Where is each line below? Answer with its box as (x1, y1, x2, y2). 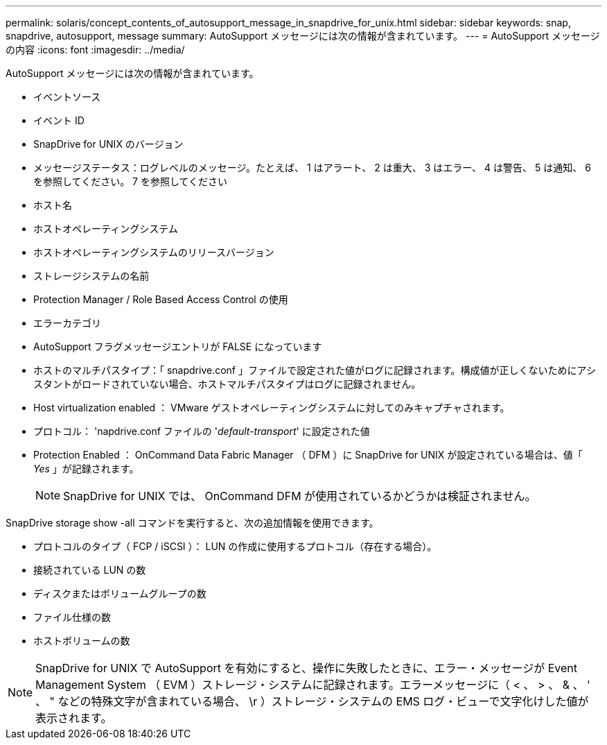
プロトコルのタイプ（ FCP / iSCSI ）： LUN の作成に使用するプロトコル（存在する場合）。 (33, 540, 437, 552)
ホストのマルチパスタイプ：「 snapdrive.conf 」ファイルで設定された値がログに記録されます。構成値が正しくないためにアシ (33, 364, 597, 376)
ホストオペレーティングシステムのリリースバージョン (33, 246, 274, 258)
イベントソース (33, 91, 101, 103)
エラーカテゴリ (33, 317, 101, 329)
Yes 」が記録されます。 (33, 463, 139, 474)
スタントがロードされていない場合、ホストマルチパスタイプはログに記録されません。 (33, 378, 421, 390)
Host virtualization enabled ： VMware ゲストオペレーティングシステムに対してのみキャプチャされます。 (33, 402, 510, 413)
